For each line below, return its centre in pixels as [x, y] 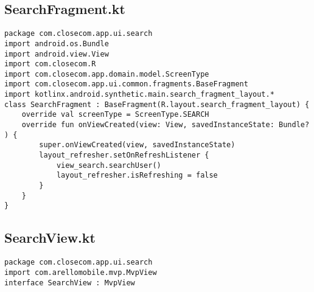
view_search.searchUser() [109, 165]
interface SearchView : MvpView [70, 283]
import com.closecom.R [50, 64]
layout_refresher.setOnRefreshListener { [124, 155]
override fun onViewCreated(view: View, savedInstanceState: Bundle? [166, 125]
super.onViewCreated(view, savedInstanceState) [137, 145]
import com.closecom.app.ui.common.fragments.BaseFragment [126, 84]
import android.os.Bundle [57, 43]
